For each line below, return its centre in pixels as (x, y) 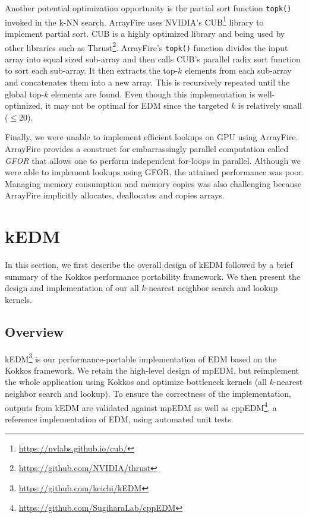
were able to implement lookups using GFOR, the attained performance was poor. (154, 172)
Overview (34, 331)
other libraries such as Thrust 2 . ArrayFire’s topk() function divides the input (146, 46)
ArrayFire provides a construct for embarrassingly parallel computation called (147, 148)
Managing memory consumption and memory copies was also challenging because (153, 183)
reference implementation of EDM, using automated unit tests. (119, 418)
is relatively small (270, 105)
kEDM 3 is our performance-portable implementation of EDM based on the (141, 358)
